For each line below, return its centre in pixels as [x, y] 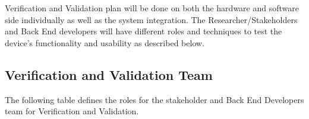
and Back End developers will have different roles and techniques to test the [144, 31]
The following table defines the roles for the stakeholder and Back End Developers [154, 99]
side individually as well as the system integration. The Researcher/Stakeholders [151, 19]
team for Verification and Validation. [72, 111]
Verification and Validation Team [109, 74]
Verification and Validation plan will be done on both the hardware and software [152, 8]
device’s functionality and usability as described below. [105, 42]
